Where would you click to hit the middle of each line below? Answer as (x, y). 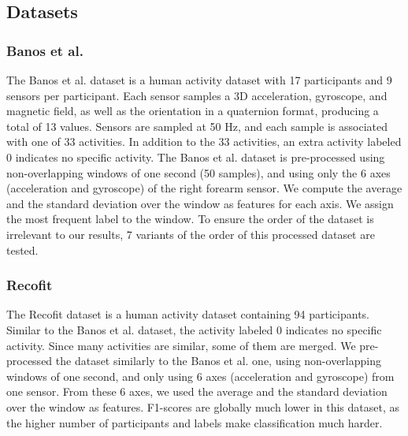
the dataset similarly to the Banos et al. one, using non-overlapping (218, 361)
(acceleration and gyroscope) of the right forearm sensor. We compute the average (204, 188)
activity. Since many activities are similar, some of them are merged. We (181, 345)
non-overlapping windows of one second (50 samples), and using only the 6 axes (198, 172)
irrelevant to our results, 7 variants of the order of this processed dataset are (191, 234)
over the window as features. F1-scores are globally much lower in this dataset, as (203, 406)
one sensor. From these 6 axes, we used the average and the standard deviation (197, 391)
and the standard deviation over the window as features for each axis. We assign (200, 203)
